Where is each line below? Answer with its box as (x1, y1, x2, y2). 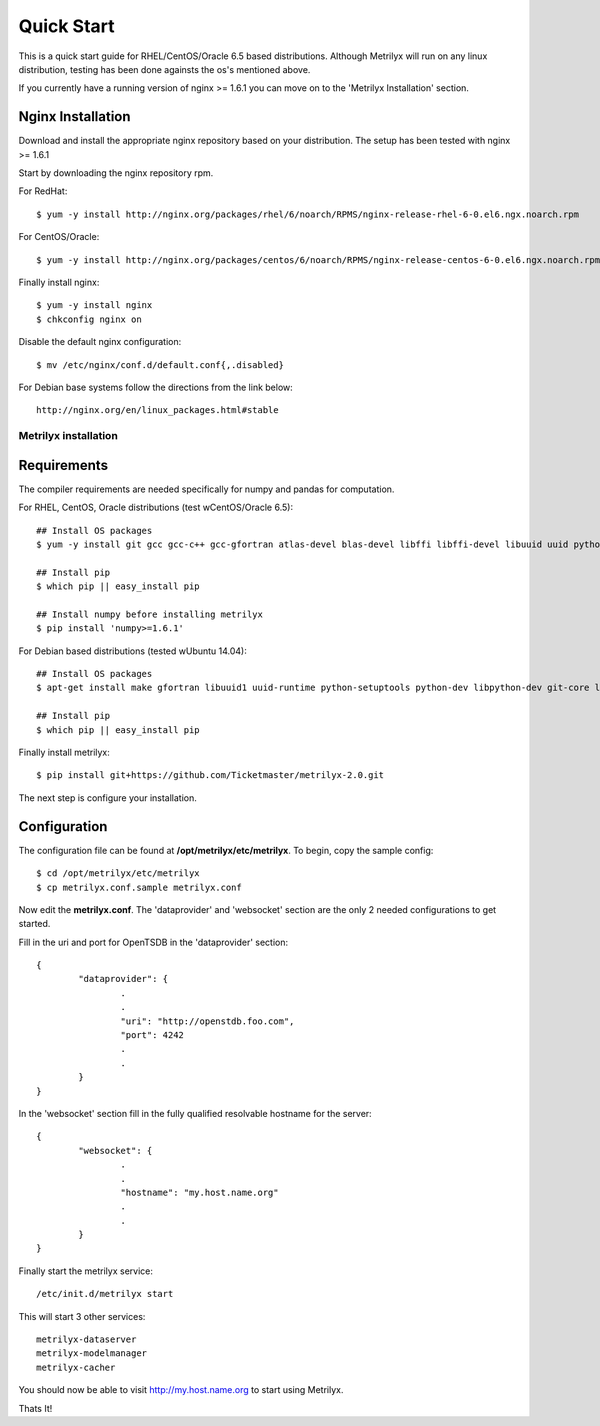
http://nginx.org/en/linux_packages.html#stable (36, 405, 279, 416)
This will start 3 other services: (18, 1310, 146, 1322)
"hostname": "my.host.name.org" (120, 1186, 279, 1198)
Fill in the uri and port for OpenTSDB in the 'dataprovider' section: (18, 936, 289, 948)
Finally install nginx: (18, 276, 100, 288)
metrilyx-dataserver (36, 1334, 137, 1345)
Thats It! (18, 1402, 53, 1414)
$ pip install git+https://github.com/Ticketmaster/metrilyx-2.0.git (36, 770, 385, 781)
